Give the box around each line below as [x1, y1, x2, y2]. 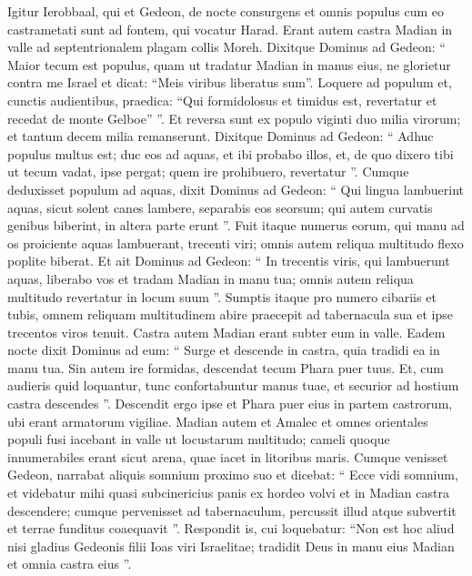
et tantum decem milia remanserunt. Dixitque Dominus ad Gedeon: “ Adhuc [7, 126, 434, 146]
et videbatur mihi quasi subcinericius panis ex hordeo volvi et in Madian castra [7, 483, 449, 502]
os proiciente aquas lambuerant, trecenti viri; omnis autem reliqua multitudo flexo [7, 233, 464, 252]
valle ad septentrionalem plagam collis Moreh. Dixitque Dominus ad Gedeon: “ [7, 37, 446, 56]
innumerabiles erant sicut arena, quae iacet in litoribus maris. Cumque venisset [7, 447, 448, 466]
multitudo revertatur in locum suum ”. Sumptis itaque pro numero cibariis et [7, 287, 437, 306]
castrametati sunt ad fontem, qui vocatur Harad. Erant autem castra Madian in [7, 19, 453, 38]
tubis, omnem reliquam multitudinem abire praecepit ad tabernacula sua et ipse [7, 305, 454, 324]
